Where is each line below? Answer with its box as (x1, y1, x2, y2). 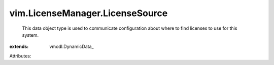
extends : (9, 43, 29, 50)
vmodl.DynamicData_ (49, 43, 94, 50)
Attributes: (9, 53, 31, 59)
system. (22, 32, 39, 38)
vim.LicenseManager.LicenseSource (9, 8, 168, 19)
